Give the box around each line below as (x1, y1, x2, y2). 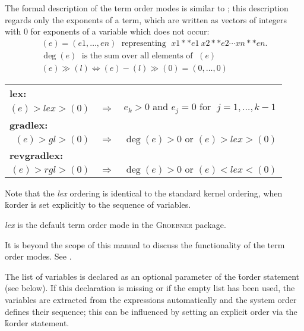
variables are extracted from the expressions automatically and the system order (5, 293, 297, 305)
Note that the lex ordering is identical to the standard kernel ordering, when (5, 186, 283, 199)
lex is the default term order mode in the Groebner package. (5, 218, 226, 230)
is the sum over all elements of (81, 51, 193, 60)
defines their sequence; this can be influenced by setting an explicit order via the (5, 305, 297, 317)
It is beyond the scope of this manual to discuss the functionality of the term (5, 238, 285, 251)
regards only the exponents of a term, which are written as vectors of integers (5, 13, 287, 26)
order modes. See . (5, 250, 72, 263)
